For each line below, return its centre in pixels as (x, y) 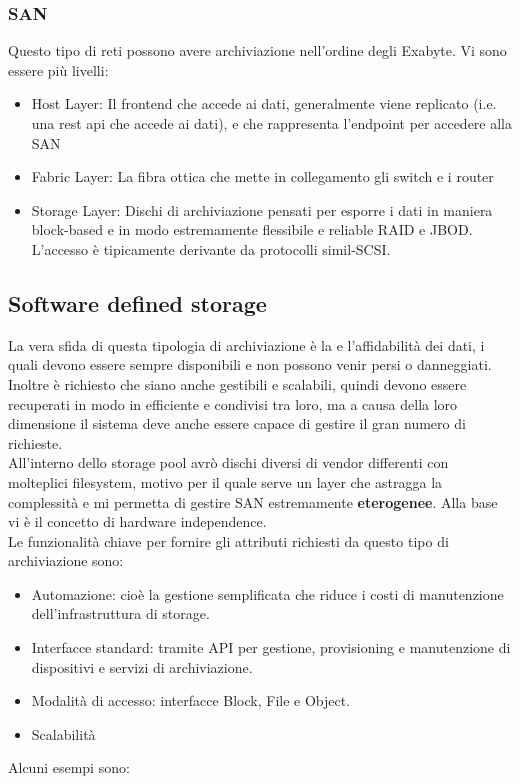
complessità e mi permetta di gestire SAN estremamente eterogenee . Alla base (253, 501)
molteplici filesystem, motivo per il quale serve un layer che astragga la (225, 481)
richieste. (35, 442)
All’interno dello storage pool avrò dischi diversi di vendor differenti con (228, 462)
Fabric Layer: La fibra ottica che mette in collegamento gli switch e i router (262, 176)
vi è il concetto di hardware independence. (137, 521)
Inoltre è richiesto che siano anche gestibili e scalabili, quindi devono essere (237, 383)
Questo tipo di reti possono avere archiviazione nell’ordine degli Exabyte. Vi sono (257, 50)
